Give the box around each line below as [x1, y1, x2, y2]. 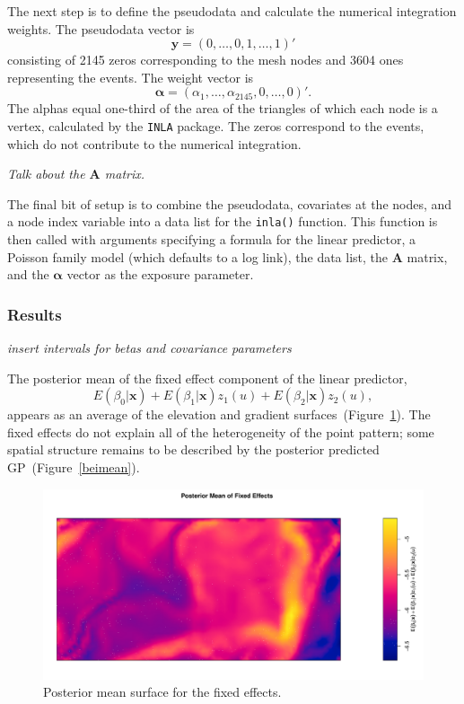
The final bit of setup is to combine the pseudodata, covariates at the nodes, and [7, 194, 452, 213]
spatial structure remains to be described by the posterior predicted [7, 440, 380, 459]
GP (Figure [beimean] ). [7, 458, 140, 477]
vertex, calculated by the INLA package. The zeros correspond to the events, [7, 116, 425, 135]
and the [7, 265, 49, 284]
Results [7, 303, 62, 325]
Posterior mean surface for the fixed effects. [43, 682, 282, 701]
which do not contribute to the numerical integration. [7, 134, 302, 153]
